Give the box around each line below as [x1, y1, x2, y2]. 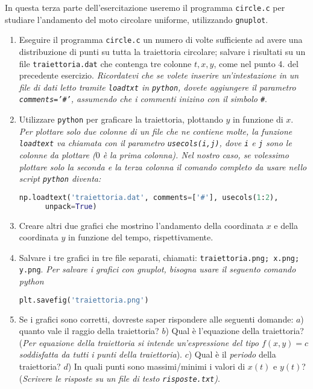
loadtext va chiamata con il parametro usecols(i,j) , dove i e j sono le [19, 137, 292, 149]
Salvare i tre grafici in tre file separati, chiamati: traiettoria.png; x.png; [19, 251, 300, 263]
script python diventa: [19, 172, 101, 185]
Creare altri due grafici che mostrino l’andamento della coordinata [19, 219, 264, 231]
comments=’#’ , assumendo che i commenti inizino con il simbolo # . [19, 92, 267, 105]
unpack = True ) [45, 202, 97, 211]
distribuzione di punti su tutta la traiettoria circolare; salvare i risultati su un [19, 45, 306, 57]
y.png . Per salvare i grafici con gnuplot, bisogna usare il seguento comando [19, 263, 296, 275]
